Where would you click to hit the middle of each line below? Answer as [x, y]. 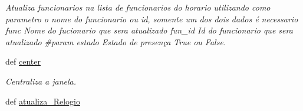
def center [23, 61]
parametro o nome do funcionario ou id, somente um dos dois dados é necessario [152, 18]
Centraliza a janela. [41, 81]
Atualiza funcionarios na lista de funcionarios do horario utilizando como [138, 7]
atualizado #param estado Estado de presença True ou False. [116, 41]
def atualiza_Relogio [43, 101]
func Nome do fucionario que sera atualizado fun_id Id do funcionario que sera [149, 30]
